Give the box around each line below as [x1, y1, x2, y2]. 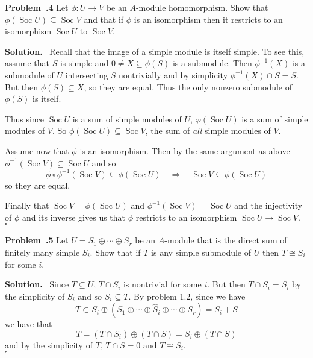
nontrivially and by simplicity [119, 68, 228, 81]
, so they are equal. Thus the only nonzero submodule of [84, 80, 293, 93]
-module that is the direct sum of [164, 234, 287, 247]
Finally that [5, 199, 49, 212]
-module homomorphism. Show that [135, 1, 268, 13]
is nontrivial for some [123, 278, 202, 290]
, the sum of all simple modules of [145, 124, 271, 137]
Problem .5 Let [5, 234, 69, 247]
